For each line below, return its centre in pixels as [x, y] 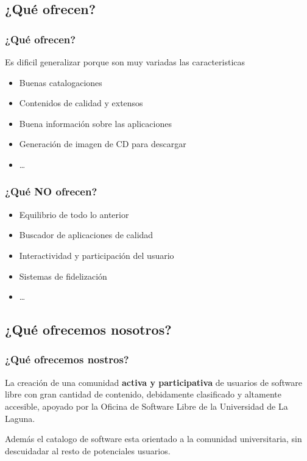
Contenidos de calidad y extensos [81, 103]
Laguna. [20, 418]
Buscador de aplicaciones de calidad [86, 235]
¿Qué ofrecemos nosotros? [88, 329]
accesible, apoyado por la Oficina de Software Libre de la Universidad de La [146, 406]
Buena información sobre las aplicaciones [95, 123]
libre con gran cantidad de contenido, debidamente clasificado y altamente [143, 394]
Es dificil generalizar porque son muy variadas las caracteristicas [125, 62]
